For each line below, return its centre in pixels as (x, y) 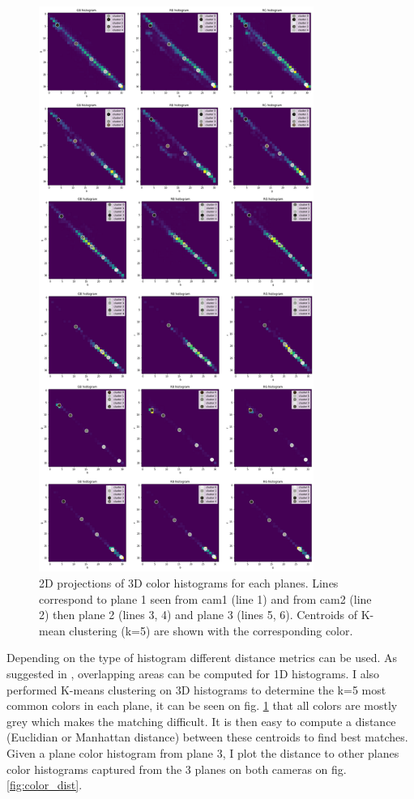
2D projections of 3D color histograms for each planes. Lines (189, 583)
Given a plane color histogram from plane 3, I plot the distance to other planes (203, 752)
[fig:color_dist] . (45, 785)
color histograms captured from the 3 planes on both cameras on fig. (177, 769)
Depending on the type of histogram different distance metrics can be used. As (202, 658)
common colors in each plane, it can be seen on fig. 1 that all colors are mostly (202, 705)
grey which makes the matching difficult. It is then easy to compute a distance (201, 721)
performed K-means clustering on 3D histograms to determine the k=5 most (196, 689)
